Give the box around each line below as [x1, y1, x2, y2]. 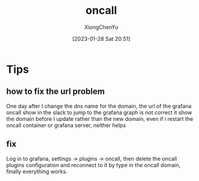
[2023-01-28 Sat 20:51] [72, 35, 131, 42]
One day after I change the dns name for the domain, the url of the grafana [6, 102, 192, 109]
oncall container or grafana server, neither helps [6, 121, 126, 129]
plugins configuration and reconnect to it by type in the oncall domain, [6, 161, 181, 168]
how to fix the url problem [6, 87, 105, 97]
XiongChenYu [84, 23, 119, 31]
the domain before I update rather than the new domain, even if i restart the [6, 115, 194, 122]
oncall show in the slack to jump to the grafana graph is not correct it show [6, 109, 192, 116]
